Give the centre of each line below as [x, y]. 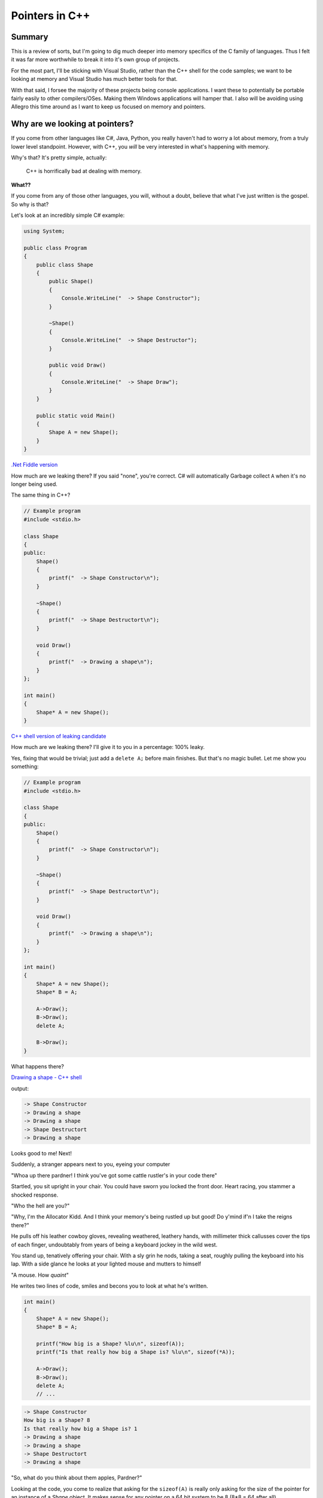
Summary [30, 37]
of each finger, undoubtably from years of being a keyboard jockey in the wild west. [114, 1245]
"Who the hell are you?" [40, 1206]
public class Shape [65, 265]
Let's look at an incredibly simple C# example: [68, 215]
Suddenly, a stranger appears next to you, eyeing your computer [91, 1164]
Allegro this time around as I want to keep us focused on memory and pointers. [108, 107]
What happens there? [37, 1066]
